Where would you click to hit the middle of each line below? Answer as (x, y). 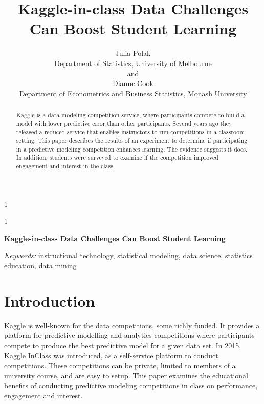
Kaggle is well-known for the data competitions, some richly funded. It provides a (132, 325)
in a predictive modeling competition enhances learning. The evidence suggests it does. (132, 149)
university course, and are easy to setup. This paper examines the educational (126, 375)
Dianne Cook (133, 83)
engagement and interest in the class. (65, 166)
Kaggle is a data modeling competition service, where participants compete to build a (130, 115)
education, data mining (40, 265)
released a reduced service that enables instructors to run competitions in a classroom (130, 132)
